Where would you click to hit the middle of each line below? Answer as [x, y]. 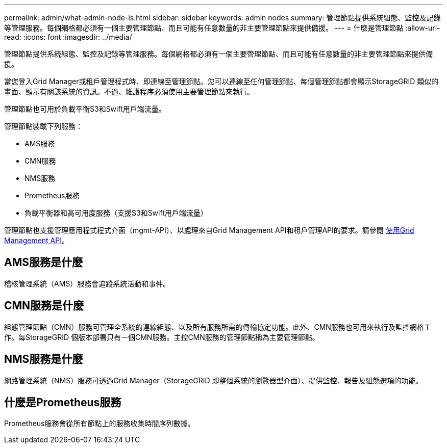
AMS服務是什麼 [43, 262]
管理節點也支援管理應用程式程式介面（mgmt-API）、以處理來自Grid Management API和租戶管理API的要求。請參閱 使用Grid [209, 230]
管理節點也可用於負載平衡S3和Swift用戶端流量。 [85, 109]
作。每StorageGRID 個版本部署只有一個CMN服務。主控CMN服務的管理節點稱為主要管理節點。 [162, 337]
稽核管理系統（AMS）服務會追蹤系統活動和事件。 [87, 283]
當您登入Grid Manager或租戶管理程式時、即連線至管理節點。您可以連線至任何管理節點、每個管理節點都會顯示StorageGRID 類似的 [221, 81]
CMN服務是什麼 [44, 306]
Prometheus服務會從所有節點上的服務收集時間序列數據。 [100, 424]
